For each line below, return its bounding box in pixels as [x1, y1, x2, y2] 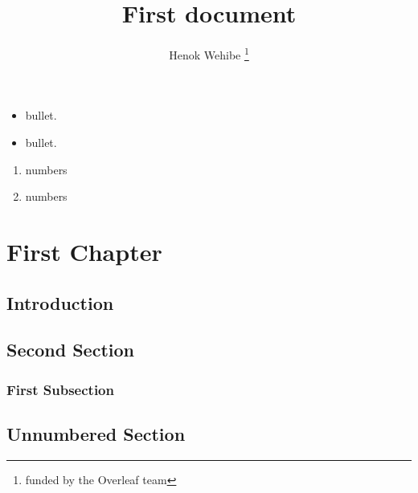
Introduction [6, 290, 114, 315]
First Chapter [6, 234, 162, 267]
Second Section [6, 337, 134, 362]
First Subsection [6, 379, 114, 399]
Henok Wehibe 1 [169, 44, 249, 63]
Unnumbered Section [6, 421, 186, 446]
